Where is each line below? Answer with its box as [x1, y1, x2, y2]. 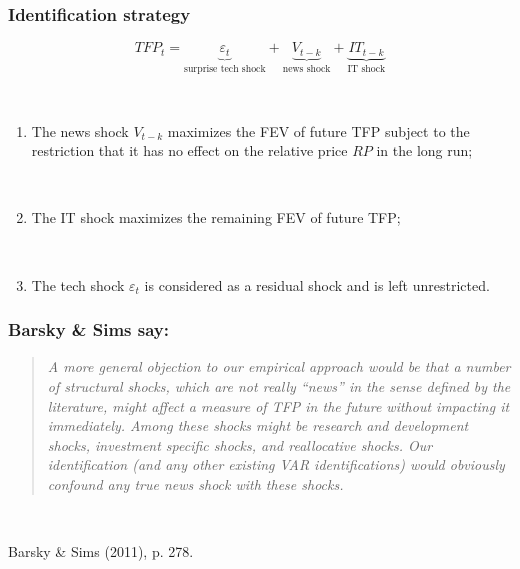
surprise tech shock [184, 63, 266, 74]
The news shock [31, 120, 129, 141]
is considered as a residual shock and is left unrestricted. [144, 274, 490, 295]
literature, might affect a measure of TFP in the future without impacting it [47, 395, 510, 416]
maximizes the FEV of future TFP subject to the [167, 120, 470, 141]
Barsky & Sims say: [8, 317, 169, 342]
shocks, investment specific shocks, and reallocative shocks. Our [47, 434, 433, 455]
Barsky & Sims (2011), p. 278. [8, 541, 194, 562]
